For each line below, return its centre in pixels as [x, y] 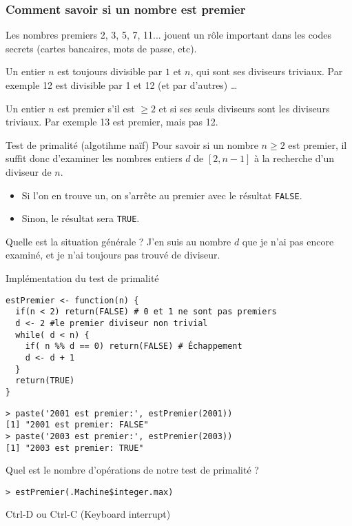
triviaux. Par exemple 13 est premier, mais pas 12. [112, 122]
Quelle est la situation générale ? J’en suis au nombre [118, 241]
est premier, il [318, 144]
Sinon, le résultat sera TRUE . [81, 218]
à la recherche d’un [294, 158]
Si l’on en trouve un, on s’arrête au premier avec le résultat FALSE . [162, 195]
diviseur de [29, 171]
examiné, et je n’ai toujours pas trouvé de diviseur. [113, 255]
